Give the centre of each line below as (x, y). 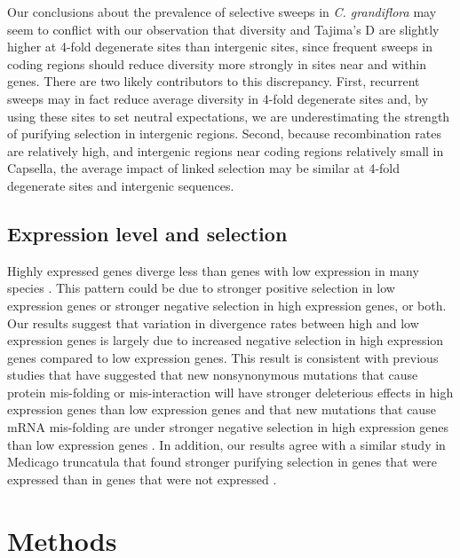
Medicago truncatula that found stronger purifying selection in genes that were (222, 462)
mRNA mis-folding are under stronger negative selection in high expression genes (228, 427)
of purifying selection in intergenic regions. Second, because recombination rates (224, 134)
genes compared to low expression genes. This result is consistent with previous (223, 357)
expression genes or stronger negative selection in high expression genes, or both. (227, 305)
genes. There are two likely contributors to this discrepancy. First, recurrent (214, 81)
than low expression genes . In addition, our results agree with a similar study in (226, 444)
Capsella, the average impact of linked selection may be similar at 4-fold (204, 168)
